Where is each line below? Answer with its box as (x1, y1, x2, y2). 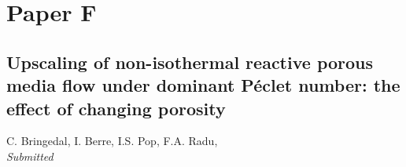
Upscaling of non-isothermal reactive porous (6, 49, 374, 74)
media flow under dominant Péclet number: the (6, 73, 400, 97)
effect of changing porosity (6, 96, 226, 120)
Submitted (6, 147, 54, 164)
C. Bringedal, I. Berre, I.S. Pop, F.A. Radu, (6, 133, 218, 149)
